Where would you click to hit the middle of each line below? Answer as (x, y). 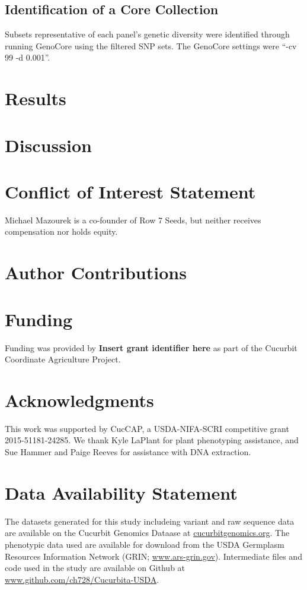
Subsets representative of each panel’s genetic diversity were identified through (147, 34)
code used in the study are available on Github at (95, 568)
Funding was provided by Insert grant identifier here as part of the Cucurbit (151, 347)
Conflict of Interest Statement (130, 191)
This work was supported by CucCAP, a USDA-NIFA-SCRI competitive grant (147, 428)
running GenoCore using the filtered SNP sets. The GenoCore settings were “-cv (151, 45)
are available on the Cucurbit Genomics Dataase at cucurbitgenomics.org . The (147, 533)
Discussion (48, 145)
